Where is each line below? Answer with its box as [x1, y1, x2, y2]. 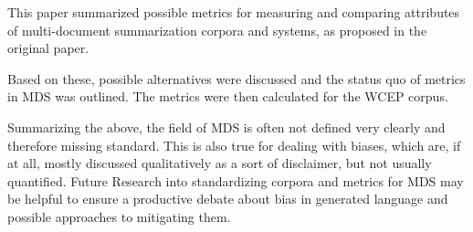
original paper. [7, 38, 89, 58]
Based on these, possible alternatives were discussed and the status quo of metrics [7, 69, 466, 88]
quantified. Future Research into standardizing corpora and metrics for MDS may [7, 171, 464, 190]
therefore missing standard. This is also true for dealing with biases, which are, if [7, 135, 461, 154]
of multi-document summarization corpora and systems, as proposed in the [7, 20, 427, 39]
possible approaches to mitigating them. [7, 206, 231, 226]
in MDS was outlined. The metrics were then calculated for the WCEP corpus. [7, 87, 448, 106]
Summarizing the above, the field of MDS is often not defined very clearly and [7, 117, 446, 136]
